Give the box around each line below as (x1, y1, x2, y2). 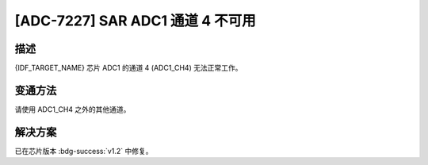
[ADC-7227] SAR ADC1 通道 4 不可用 (14, 12, 257, 29)
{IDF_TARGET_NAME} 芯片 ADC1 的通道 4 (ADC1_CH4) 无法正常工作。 (14, 63, 243, 73)
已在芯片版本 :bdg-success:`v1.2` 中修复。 (14, 146, 153, 155)
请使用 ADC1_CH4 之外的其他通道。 (14, 104, 131, 114)
